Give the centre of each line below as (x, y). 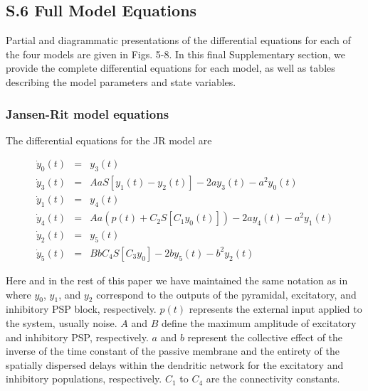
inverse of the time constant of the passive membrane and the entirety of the (173, 351)
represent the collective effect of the (265, 337)
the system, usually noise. (62, 322)
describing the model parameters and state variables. (121, 81)
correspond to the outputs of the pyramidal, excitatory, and (226, 294)
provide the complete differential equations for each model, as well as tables (170, 68)
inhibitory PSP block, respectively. (81, 309)
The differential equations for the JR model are (109, 140)
